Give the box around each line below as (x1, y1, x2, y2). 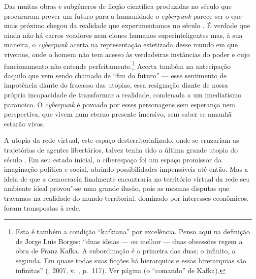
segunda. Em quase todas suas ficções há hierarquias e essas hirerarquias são (15, 255, 247, 265)
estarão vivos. (4, 118, 45, 128)
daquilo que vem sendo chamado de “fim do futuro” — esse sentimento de (4, 70, 227, 80)
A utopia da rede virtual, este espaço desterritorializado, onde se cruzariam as (4, 135, 239, 145)
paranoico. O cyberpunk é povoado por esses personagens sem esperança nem (4, 99, 235, 109)
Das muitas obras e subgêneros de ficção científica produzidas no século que (4, 1, 232, 11)
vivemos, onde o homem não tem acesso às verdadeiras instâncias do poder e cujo (4, 49, 250, 59)
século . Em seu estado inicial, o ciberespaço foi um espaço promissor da (4, 154, 222, 164)
